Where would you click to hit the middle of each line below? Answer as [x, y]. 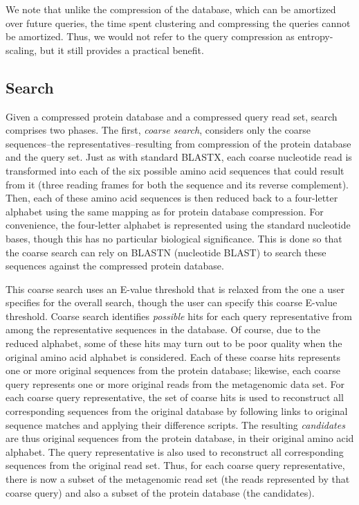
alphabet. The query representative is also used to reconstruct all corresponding [175, 451]
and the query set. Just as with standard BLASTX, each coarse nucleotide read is [179, 157]
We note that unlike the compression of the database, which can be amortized [171, 9]
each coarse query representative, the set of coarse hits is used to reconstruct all [175, 397]
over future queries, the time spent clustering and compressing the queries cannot [178, 23]
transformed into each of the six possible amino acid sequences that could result [175, 170]
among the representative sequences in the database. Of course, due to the [163, 329]
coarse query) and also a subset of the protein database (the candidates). [160, 492]
